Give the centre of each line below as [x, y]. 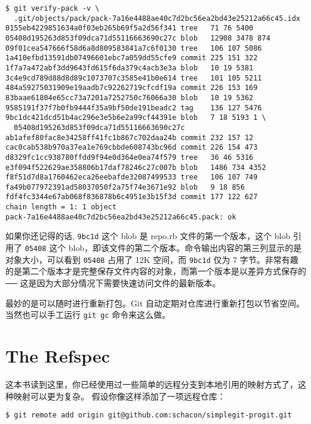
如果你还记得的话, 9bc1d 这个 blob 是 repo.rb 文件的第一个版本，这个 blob [148, 236]
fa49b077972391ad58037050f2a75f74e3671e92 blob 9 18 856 [125, 187]
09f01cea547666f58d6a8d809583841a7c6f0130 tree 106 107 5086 [134, 48]
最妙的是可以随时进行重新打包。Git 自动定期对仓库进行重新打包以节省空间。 [155, 303]
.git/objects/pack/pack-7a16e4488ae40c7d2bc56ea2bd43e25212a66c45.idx [157, 18]
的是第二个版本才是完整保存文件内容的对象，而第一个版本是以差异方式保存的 [156, 271]
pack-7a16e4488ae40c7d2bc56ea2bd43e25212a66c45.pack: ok [121, 217]
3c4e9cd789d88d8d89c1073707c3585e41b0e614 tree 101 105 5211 [134, 78]
